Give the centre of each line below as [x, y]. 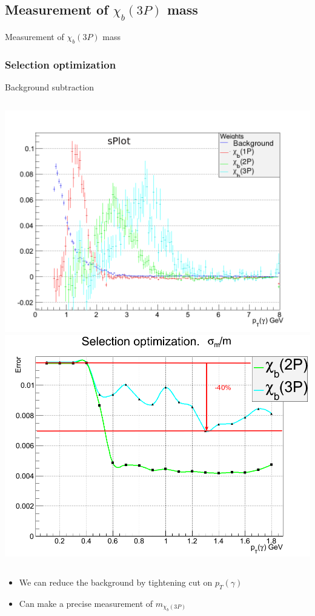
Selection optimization [61, 64]
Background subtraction [49, 87]
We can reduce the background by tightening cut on [116, 582]
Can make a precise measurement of [86, 603]
